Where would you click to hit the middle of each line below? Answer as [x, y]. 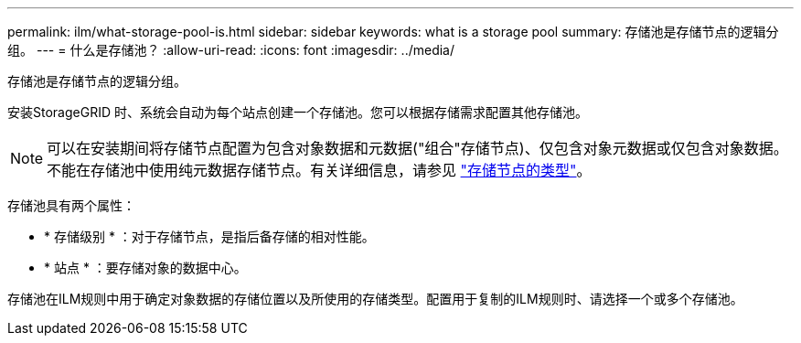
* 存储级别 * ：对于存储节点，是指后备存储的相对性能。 [209, 236]
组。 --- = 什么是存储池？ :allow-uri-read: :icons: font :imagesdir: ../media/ [231, 50]
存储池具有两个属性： [71, 205]
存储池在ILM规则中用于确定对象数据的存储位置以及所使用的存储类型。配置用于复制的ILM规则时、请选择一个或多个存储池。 [375, 299]
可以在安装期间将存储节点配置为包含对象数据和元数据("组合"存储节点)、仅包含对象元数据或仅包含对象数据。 [417, 148]
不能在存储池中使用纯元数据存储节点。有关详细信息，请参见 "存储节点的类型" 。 [319, 170]
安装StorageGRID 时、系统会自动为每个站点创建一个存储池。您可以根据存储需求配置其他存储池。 [298, 112]
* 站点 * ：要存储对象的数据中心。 [145, 268]
